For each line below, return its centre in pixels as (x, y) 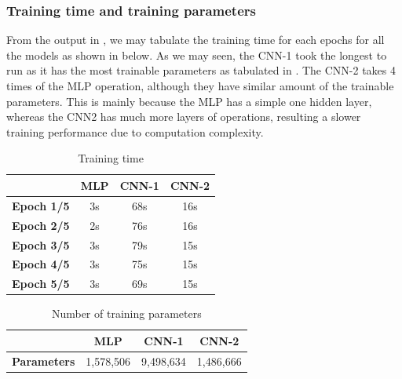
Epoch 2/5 (41, 225)
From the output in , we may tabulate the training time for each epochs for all (196, 40)
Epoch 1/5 (41, 205)
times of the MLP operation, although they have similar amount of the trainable (200, 86)
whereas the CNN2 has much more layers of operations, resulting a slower (184, 117)
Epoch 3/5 (41, 244)
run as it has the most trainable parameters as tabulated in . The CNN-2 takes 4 (201, 70)
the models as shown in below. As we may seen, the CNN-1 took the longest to (197, 55)
